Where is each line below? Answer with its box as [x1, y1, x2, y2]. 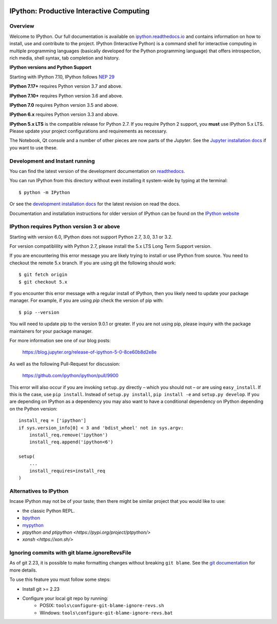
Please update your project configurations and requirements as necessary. [9, 128, 168, 134]
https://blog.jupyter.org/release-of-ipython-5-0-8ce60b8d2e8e [22, 349, 157, 355]
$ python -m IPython [18, 189, 70, 195]
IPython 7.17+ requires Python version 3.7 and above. [9, 83, 123, 89]
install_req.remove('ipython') [29, 432, 108, 438]
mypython [22, 522, 44, 528]
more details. [9, 567, 37, 573]
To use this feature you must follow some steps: [9, 576, 111, 582]
